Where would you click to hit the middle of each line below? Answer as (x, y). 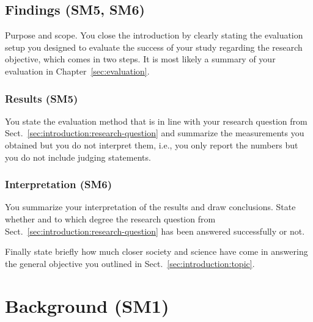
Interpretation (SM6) (59, 184)
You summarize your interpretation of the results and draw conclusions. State (150, 207)
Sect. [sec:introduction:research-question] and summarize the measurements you (155, 133)
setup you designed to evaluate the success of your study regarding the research (154, 47)
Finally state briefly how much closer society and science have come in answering (156, 251)
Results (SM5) (42, 98)
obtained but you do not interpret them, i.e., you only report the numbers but (152, 145)
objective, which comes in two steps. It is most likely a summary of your (140, 59)
